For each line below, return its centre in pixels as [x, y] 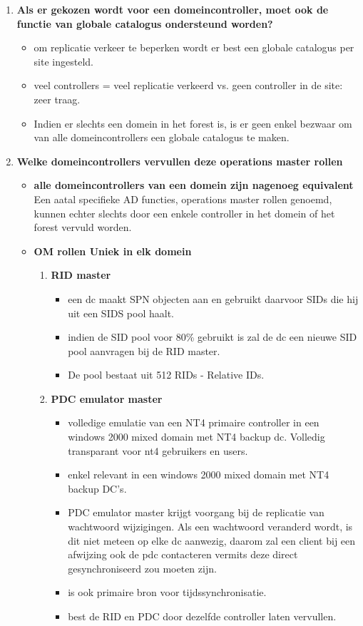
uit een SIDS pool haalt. [121, 313]
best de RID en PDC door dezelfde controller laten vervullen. [202, 616]
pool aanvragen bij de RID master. [144, 350]
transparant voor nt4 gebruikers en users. [158, 450]
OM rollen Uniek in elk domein [113, 251]
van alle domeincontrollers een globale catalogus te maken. [162, 137]
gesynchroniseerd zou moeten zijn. [142, 568]
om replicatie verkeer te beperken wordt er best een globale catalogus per [194, 47]
